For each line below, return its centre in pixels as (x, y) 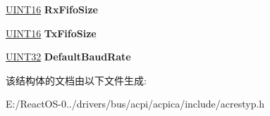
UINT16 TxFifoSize (51, 33)
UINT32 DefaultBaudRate (68, 57)
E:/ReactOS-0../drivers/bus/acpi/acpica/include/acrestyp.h (135, 104)
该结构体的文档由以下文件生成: (76, 80)
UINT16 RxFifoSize (52, 9)
